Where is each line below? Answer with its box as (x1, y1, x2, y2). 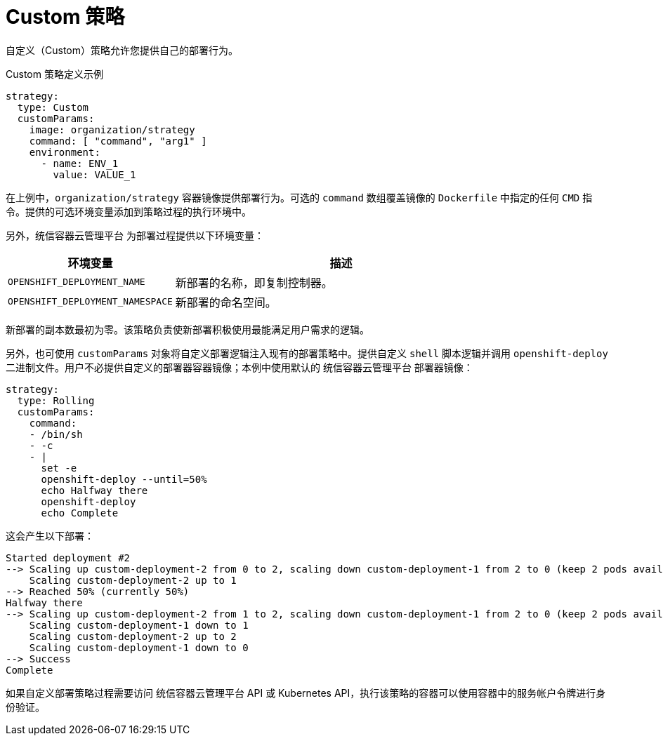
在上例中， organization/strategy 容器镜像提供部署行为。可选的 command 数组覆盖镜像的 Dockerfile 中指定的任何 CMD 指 (6, 191, 593, 203)
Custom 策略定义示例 (6, 67, 103, 80)
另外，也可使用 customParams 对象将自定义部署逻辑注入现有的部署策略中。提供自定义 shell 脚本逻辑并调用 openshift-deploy (6, 347, 608, 359)
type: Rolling (17, 394, 95, 406)
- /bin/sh (29, 428, 83, 440)
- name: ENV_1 (41, 157, 119, 169)
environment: (29, 146, 100, 158)
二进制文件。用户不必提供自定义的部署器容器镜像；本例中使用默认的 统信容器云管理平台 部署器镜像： (6, 361, 473, 373)
